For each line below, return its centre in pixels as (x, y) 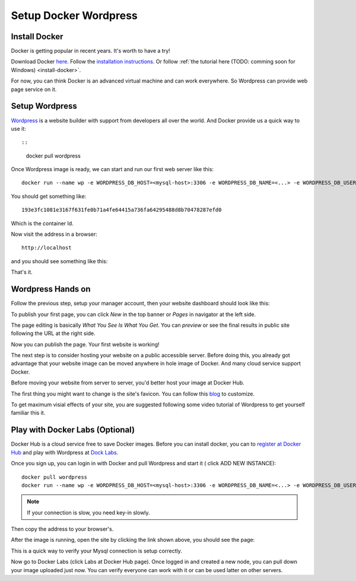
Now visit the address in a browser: (54, 234)
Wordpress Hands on (51, 289)
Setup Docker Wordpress (74, 15)
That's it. (22, 272)
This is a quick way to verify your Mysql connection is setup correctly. (96, 551)
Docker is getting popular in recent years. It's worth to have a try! (90, 51)
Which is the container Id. (42, 223)
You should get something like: (49, 196)
